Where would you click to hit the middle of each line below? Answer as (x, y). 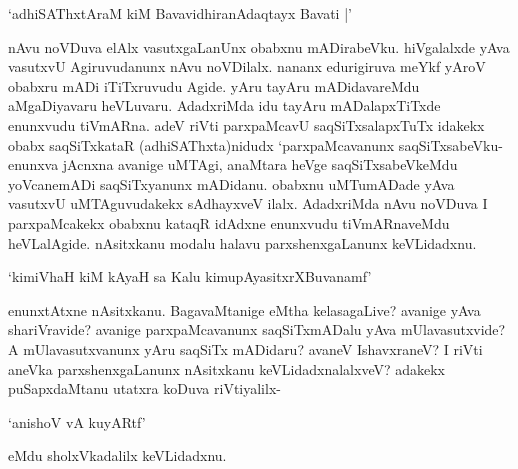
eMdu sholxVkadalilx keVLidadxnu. (117, 455)
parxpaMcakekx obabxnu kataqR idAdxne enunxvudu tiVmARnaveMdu (229, 222)
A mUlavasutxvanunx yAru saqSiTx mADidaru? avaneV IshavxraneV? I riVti (245, 348)
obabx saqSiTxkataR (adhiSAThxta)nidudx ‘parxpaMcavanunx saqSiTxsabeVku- (255, 144)
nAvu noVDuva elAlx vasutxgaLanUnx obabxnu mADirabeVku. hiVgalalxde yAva (259, 46)
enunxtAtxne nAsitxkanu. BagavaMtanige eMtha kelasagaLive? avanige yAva (244, 309)
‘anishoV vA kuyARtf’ (77, 421)
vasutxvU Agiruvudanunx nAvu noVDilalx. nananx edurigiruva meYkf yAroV (247, 66)
